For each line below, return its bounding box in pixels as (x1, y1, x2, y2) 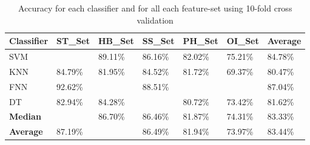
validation (136, 13, 174, 26)
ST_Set (56, 34, 90, 47)
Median (9, 110, 41, 123)
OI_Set (226, 34, 259, 47)
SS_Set (142, 34, 175, 47)
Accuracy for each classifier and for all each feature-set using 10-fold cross (18, 2, 292, 14)
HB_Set (98, 34, 134, 47)
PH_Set (183, 34, 218, 47)
